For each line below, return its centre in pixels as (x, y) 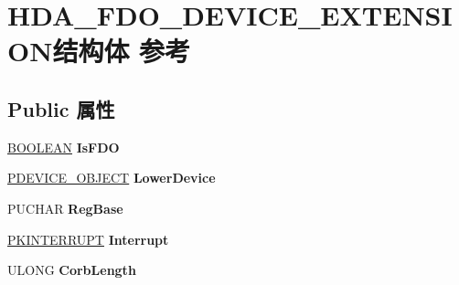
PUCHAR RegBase (65, 208)
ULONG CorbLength (72, 270)
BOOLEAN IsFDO (64, 147)
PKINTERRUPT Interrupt (88, 239)
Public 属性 (61, 108)
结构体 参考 (122, 51)
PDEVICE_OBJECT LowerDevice (112, 178)
